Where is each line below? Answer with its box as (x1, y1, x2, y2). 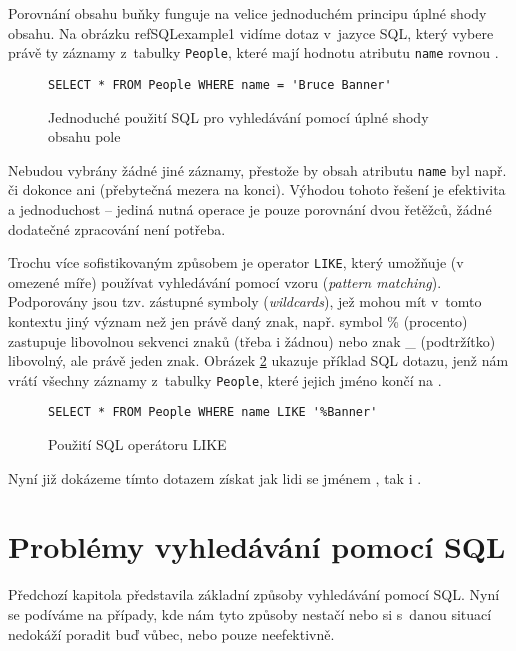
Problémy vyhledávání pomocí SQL (8, 526, 506, 567)
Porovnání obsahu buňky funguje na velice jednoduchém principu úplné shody (8, 3, 487, 23)
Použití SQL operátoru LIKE (48, 434, 227, 455)
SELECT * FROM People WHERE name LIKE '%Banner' (48, 405, 378, 420)
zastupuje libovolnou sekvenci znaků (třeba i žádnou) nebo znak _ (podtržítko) (8, 330, 496, 351)
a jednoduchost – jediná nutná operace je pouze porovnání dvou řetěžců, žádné (8, 198, 492, 219)
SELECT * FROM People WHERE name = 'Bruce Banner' (48, 77, 392, 92)
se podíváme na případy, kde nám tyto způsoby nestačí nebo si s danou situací (8, 603, 492, 624)
